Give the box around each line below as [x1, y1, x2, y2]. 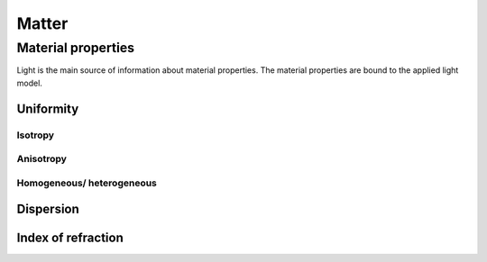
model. [16, 77, 42, 88]
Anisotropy [16, 153, 68, 166]
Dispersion [16, 202, 80, 217]
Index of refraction [16, 230, 124, 246]
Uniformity [16, 101, 79, 116]
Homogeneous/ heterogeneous [16, 176, 158, 189]
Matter [16, 14, 69, 33]
